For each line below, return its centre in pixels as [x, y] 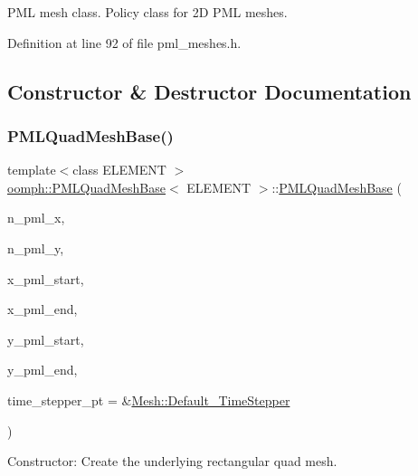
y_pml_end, [43, 370]
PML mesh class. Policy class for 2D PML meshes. [147, 12]
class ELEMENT [119, 170]
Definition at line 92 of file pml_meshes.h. [124, 42]
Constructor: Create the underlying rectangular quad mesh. [172, 461]
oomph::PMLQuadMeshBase [86, 187]
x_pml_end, [43, 309]
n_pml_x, [36, 218]
